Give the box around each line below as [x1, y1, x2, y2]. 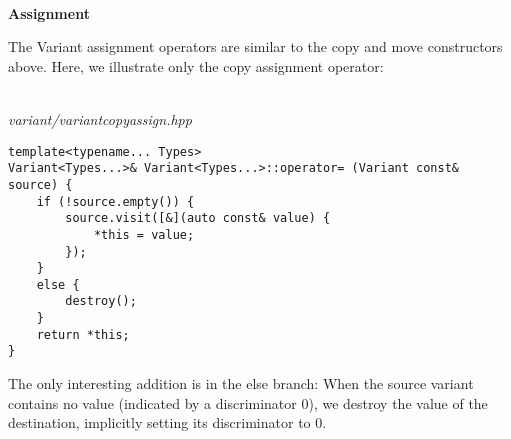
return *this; [36, 327, 130, 342]
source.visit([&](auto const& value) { [65, 211, 331, 226]
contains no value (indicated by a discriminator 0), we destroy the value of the [8, 392, 488, 413]
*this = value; [93, 227, 195, 242]
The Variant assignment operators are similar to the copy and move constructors [8, 36, 503, 57]
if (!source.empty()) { [36, 194, 195, 209]
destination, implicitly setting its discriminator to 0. [8, 412, 327, 433]
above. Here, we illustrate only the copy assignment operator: [8, 55, 384, 76]
